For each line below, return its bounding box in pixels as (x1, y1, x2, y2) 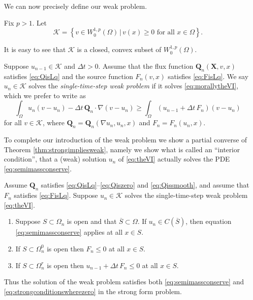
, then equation (186, 216, 232, 226)
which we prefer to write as (4, 90, 86, 100)
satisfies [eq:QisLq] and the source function (4, 71, 133, 81)
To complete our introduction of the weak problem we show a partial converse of (4, 134, 247, 144)
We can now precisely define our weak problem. (4, 1, 147, 11)
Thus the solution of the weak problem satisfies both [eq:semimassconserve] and (4, 276, 244, 287)
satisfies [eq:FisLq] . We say (167, 71, 249, 81)
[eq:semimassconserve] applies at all (15, 227, 123, 237)
